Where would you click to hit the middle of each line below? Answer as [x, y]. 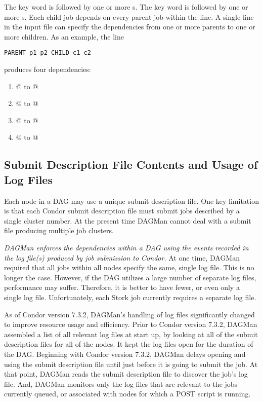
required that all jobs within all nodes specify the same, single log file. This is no [129, 267]
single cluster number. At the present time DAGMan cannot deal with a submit [128, 220]
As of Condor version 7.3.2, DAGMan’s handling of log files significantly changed [129, 314]
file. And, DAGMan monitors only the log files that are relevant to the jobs [121, 383]
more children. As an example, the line [64, 36]
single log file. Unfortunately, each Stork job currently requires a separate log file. [130, 297]
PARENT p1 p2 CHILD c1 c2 [48, 53]
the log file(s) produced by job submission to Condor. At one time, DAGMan [122, 257]
